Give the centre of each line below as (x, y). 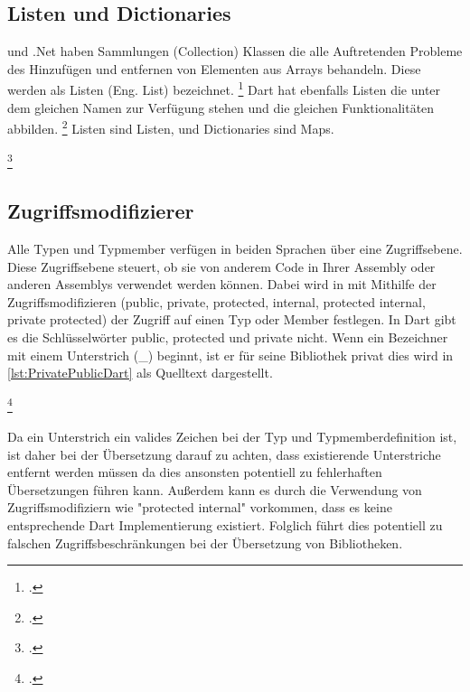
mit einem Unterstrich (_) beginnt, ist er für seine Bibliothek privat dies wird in (230, 355)
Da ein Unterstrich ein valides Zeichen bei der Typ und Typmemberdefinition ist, (232, 436)
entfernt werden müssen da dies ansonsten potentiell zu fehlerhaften (195, 472)
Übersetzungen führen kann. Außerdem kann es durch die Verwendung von (215, 489)
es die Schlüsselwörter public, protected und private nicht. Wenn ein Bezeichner (228, 337)
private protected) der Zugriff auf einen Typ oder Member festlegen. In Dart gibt (232, 319)
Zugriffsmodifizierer (101, 211)
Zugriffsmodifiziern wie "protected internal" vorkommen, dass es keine (200, 507)
